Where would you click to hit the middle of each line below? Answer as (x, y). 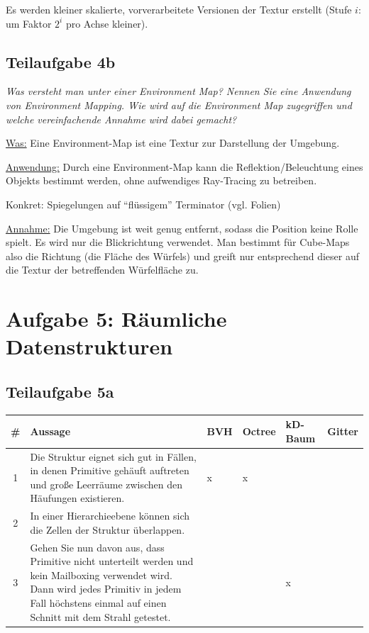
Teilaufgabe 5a (60, 391)
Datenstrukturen (89, 346)
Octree (259, 431)
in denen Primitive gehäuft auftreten (110, 470)
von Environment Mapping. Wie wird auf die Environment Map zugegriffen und (179, 105)
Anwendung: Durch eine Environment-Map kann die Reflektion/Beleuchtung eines (184, 166)
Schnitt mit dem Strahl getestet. (100, 616)
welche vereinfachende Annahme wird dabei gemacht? (121, 119)
